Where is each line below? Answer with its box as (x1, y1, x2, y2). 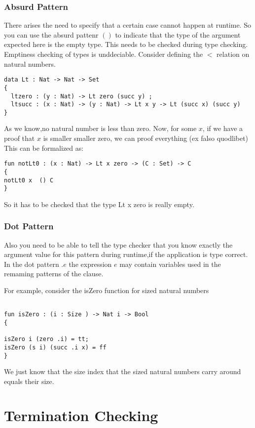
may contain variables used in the (119, 258, 221, 269)
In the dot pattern (4, 258, 59, 269)
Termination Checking (4, 405, 158, 425)
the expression (69, 258, 112, 269)
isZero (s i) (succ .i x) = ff (4, 343, 107, 351)
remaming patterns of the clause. (4, 268, 104, 279)
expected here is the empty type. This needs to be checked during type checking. (4, 39, 248, 49)
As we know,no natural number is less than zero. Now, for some (4, 123, 197, 133)
